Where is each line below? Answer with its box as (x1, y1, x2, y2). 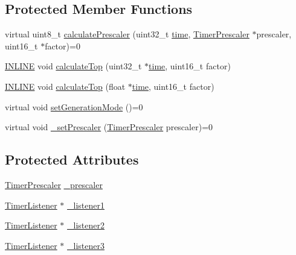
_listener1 (67, 198, 105, 211)
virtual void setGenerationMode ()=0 (5, 100, 143, 113)
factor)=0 (45, 39, 80, 52)
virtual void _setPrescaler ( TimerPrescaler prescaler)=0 (5, 121, 213, 133)
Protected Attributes (5, 150, 139, 169)
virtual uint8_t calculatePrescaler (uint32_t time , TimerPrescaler (5, 28, 249, 40)
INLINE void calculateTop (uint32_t (5, 60, 142, 72)
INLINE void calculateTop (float (5, 80, 126, 92)
